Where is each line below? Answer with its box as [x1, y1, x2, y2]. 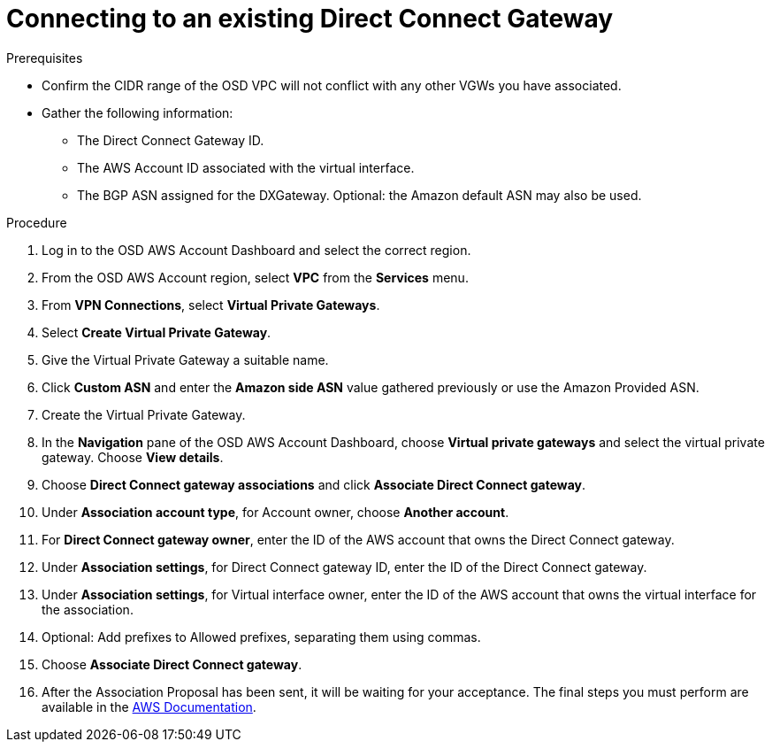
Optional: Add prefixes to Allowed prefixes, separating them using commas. [42, 629, 481, 645]
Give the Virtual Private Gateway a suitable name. [42, 351, 329, 367]
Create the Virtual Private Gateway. [42, 406, 246, 422]
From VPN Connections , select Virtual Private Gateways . [42, 297, 380, 313]
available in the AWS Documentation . [42, 699, 256, 714]
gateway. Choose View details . [42, 449, 224, 465]
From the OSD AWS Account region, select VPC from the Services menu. [42, 269, 469, 285]
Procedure [6, 214, 67, 230]
